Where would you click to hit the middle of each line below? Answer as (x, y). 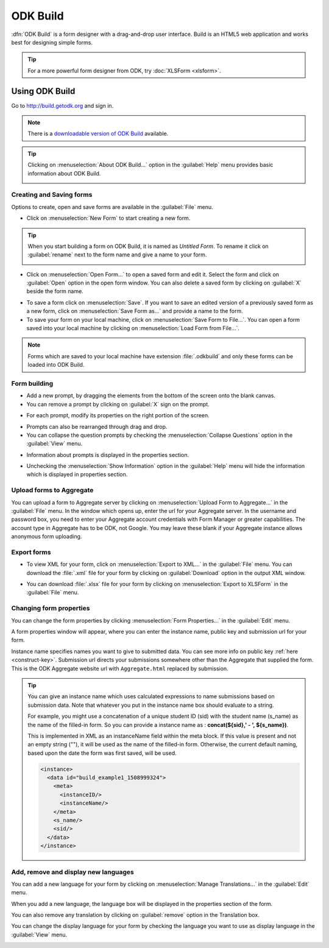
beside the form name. (55, 291)
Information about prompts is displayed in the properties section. (108, 455)
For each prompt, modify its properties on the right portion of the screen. (118, 416)
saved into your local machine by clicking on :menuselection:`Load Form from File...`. (133, 328)
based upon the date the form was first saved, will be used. (102, 753)
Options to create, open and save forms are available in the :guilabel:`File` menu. (112, 207)
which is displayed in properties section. (77, 475)
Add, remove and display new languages (73, 872)
